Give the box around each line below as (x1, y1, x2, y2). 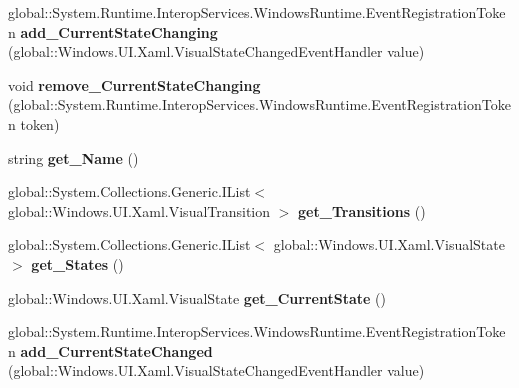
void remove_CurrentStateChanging (8, 74, 261, 95)
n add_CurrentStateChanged (8, 340, 213, 361)
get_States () (31, 253, 124, 274)
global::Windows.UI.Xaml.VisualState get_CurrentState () (8, 287, 386, 308)
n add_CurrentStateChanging (8, 21, 218, 42)
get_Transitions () (298, 200, 426, 221)
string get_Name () (8, 147, 139, 168)
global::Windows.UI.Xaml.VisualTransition (8, 200, 271, 221)
